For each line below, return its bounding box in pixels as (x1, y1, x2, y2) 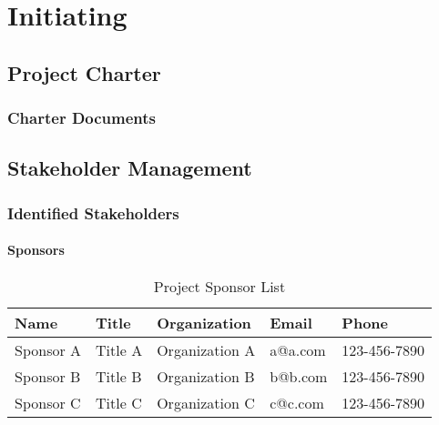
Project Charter (7, 58, 161, 86)
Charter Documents (7, 106, 157, 129)
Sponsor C (15, 392, 81, 414)
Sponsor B (15, 366, 81, 388)
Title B (96, 366, 142, 388)
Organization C (157, 392, 255, 414)
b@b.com (270, 366, 328, 388)
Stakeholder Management (7, 154, 252, 182)
